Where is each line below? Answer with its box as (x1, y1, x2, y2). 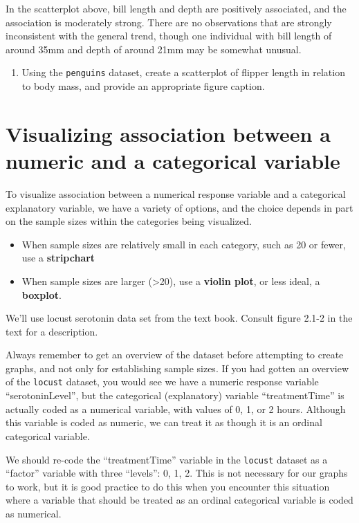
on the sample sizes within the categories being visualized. (6, 214, 252, 228)
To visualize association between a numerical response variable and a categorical (6, 186, 346, 201)
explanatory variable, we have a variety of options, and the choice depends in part (6, 200, 353, 214)
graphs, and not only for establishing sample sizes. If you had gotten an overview (6, 360, 349, 375)
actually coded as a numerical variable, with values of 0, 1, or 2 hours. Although (6, 401, 346, 416)
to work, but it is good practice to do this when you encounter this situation (6, 479, 330, 493)
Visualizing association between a (6, 119, 331, 147)
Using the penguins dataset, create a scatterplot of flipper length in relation (21, 65, 345, 80)
